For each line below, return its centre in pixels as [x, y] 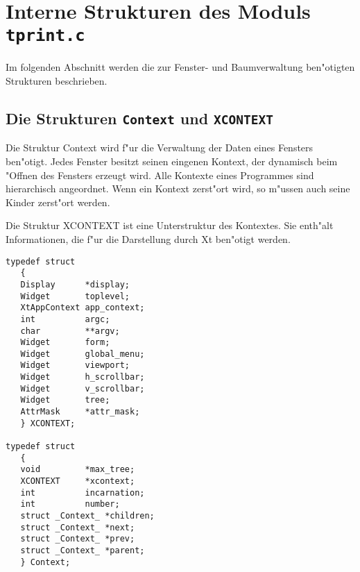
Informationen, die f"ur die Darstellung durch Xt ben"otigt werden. [148, 238]
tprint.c [45, 36]
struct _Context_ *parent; [83, 550]
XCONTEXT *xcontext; [78, 481]
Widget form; [65, 343]
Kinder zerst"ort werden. [58, 202]
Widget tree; [65, 400]
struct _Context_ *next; [78, 527]
